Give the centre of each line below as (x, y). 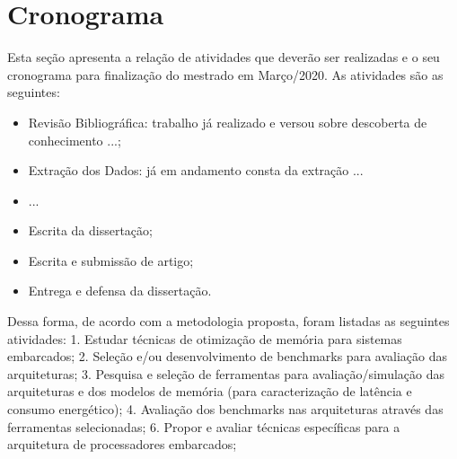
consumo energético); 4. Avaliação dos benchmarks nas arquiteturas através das (225, 409)
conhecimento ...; (75, 140)
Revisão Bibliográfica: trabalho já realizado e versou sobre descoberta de (228, 122)
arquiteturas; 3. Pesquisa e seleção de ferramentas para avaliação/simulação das (226, 373)
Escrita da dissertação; (90, 230)
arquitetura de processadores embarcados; (122, 444)
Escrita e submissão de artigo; (111, 260)
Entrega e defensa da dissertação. (120, 291)
